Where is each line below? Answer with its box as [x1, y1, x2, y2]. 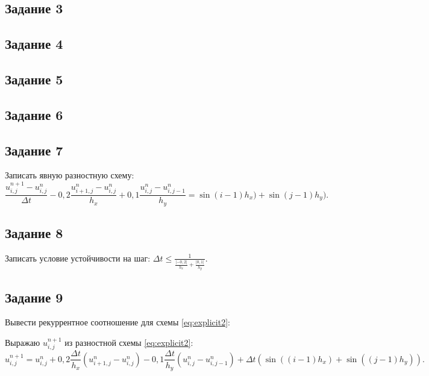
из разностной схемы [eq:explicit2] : [64, 336, 193, 349]
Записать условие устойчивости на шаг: [5, 251, 151, 264]
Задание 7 [5, 140, 63, 159]
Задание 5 [5, 69, 63, 88]
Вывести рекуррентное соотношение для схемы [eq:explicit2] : [5, 316, 230, 328]
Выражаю [5, 336, 40, 349]
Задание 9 [5, 287, 63, 306]
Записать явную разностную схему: [5, 169, 134, 181]
